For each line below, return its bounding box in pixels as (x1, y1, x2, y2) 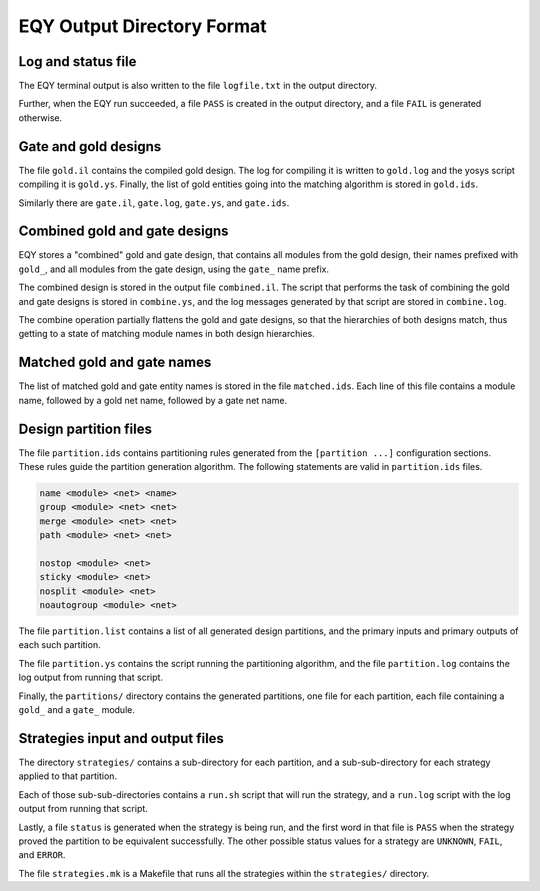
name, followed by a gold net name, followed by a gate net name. (18, 394, 288, 406)
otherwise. (18, 111, 63, 124)
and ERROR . (18, 849, 66, 861)
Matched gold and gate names (18, 354, 212, 371)
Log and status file (18, 53, 137, 70)
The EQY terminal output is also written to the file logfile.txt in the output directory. (18, 80, 378, 92)
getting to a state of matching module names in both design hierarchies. (18, 328, 315, 340)
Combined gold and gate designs (18, 223, 229, 240)
